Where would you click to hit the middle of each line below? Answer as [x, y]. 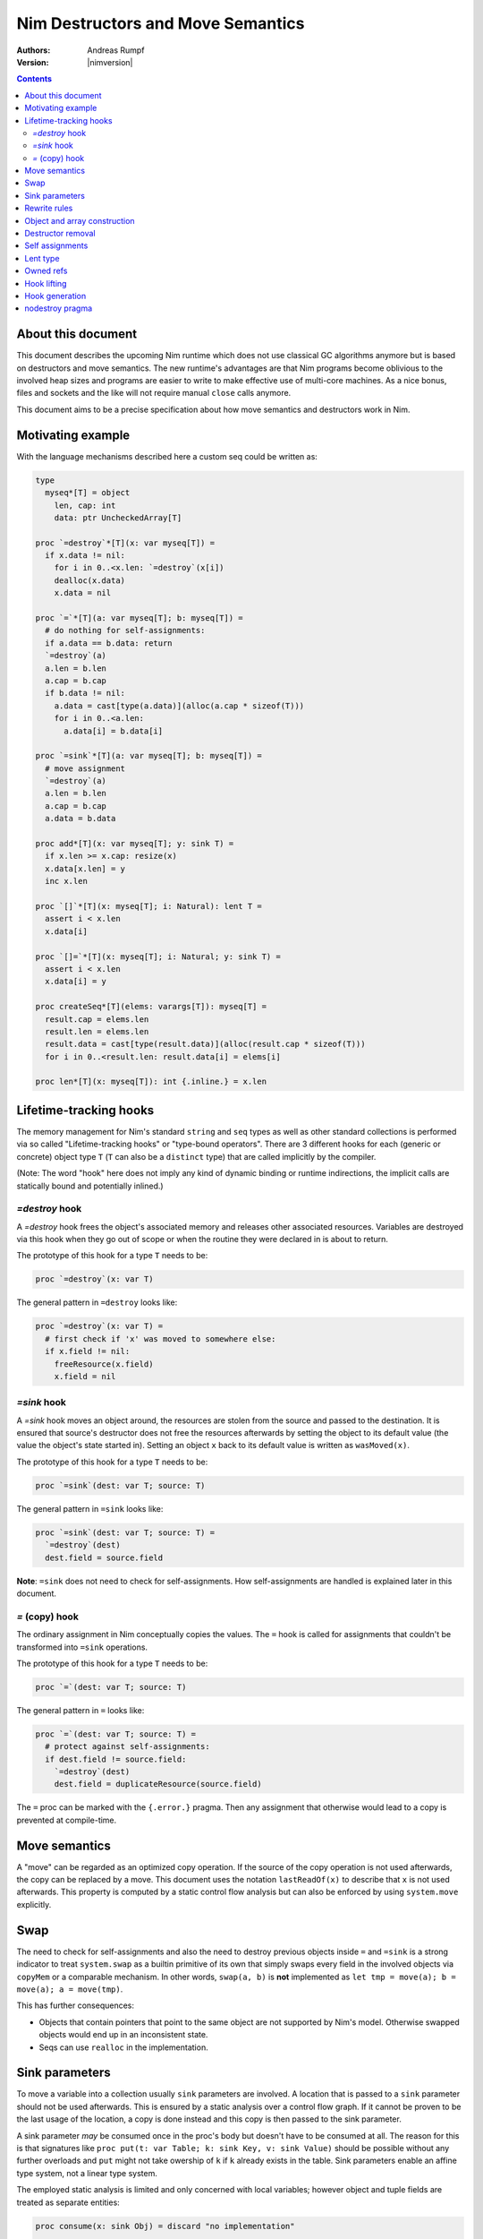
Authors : [34, 50]
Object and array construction [80, 220]
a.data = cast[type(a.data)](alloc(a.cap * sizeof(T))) [179, 706]
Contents [34, 79]
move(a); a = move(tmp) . [70, 1989]
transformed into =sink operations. [82, 1647]
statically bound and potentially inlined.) [90, 1186]
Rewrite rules [49, 208]
